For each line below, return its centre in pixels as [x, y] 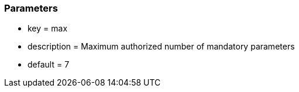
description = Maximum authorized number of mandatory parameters [161, 47]
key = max [48, 29]
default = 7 [49, 65]
